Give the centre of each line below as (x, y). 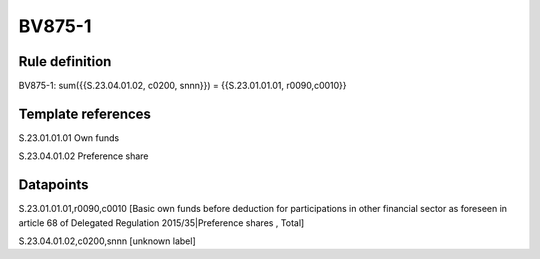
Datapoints (53, 185)
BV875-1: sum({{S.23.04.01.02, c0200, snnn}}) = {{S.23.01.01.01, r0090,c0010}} (182, 86)
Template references (85, 113)
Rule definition (65, 61)
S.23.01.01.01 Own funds (69, 137)
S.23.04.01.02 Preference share (83, 156)
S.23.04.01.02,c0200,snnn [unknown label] (107, 241)
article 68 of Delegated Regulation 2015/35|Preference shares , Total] (161, 222)
